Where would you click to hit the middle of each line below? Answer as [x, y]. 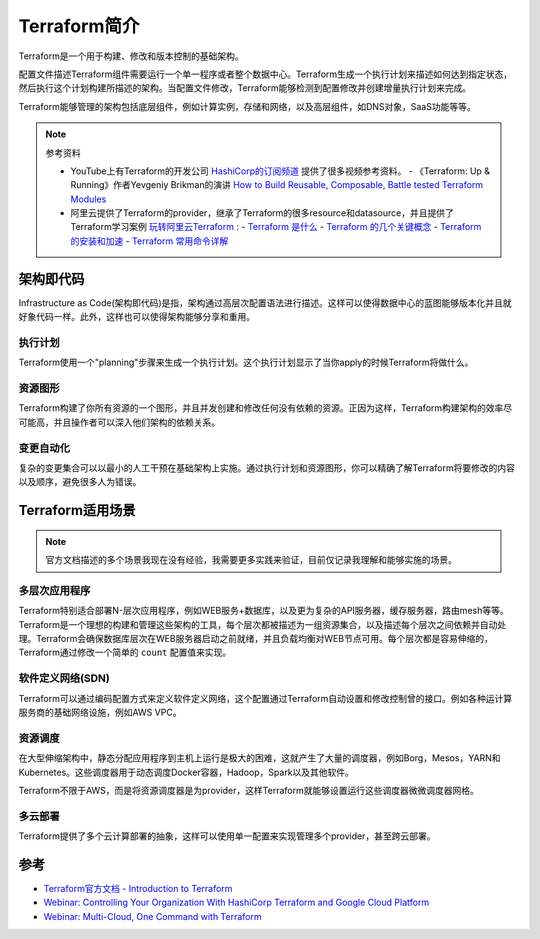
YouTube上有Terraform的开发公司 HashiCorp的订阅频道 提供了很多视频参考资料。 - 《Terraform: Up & [280, 171]
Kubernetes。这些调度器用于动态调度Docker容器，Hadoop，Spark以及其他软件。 [186, 772]
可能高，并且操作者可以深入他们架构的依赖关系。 [119, 422]
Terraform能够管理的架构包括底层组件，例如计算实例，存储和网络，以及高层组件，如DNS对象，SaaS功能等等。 [247, 106]
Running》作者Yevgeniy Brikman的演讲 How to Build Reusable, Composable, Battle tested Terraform [277, 185]
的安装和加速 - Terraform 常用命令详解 [149, 241]
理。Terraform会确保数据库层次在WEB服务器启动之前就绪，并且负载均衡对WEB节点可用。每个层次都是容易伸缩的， [256, 639]
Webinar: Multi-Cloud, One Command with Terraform [152, 916]
